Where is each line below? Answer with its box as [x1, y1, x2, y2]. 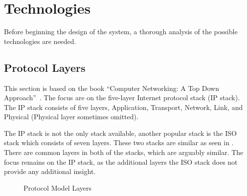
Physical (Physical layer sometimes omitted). [4, 111, 138, 122]
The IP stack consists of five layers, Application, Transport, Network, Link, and [4, 102, 243, 112]
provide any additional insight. [4, 166, 96, 176]
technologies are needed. [4, 36, 76, 46]
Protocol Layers [4, 60, 86, 75]
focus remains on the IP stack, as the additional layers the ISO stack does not [4, 156, 238, 167]
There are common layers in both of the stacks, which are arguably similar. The [4, 147, 244, 157]
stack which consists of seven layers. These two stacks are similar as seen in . [4, 137, 234, 148]
